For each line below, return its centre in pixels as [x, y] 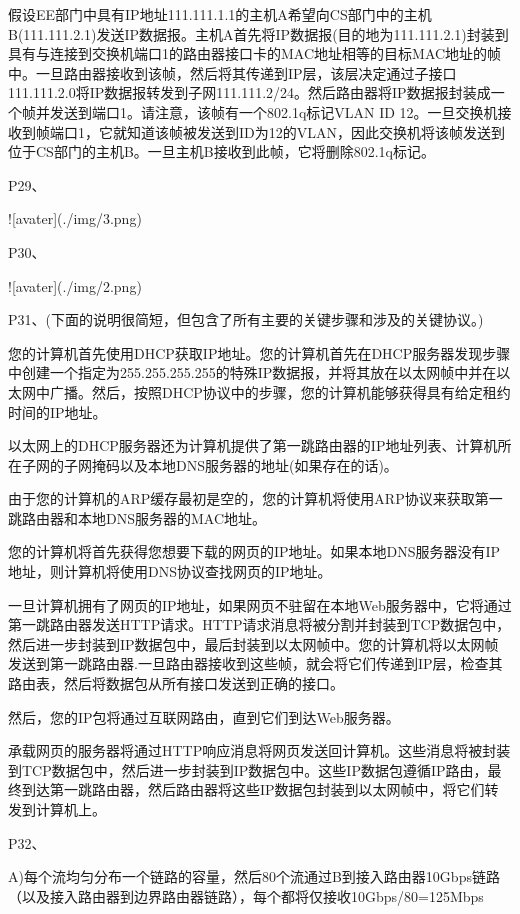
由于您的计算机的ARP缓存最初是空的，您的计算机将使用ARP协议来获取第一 [255, 498]
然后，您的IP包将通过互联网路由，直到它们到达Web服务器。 [204, 716]
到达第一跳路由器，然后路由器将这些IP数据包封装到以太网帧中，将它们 [253, 789]
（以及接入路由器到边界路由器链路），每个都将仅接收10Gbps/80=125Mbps [246, 895]
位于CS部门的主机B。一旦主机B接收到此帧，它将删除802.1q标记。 [221, 151]
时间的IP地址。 [57, 411]
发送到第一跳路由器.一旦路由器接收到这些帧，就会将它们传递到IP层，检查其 [255, 663]
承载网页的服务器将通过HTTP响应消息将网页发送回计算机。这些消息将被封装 [259, 750]
